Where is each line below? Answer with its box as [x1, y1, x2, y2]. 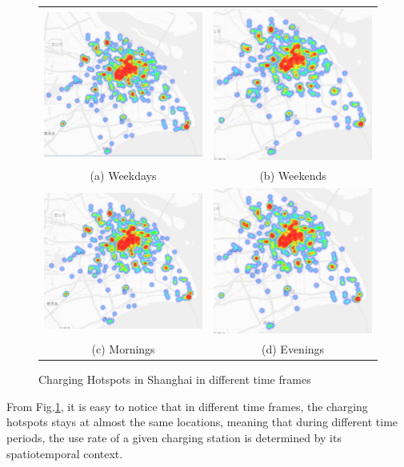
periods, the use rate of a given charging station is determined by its [6, 429, 342, 446]
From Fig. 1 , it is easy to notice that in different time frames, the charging [6, 397, 368, 414]
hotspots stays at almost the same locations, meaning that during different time [6, 413, 398, 430]
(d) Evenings [262, 341, 325, 357]
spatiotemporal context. [6, 445, 123, 461]
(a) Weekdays [90, 166, 157, 183]
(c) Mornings [91, 341, 155, 357]
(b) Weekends [259, 166, 326, 183]
